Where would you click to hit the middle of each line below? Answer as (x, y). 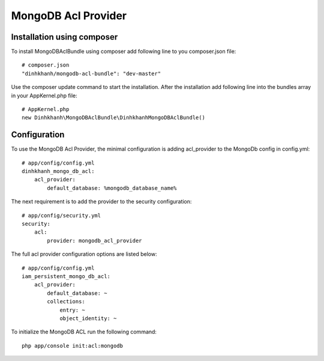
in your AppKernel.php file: (44, 96)
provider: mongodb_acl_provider (94, 241)
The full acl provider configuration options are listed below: (84, 254)
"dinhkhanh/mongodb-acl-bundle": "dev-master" (91, 73)
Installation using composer (64, 37)
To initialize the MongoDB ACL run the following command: (84, 332)
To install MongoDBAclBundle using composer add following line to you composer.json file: (124, 52)
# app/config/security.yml (61, 215)
